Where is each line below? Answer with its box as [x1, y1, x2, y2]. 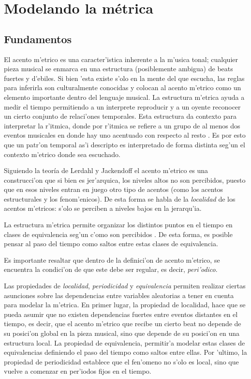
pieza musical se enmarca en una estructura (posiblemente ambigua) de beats [4, 63, 233, 74]
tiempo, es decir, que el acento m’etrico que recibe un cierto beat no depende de [4, 318, 241, 329]
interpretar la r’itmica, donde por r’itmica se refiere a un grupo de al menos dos [4, 120, 240, 130]
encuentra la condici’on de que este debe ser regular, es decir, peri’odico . [4, 264, 218, 274]
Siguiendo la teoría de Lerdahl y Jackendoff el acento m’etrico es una [4, 165, 208, 175]
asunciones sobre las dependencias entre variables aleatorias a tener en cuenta [4, 290, 234, 300]
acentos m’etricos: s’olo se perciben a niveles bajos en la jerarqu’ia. [4, 203, 202, 213]
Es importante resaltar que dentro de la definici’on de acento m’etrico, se [4, 254, 220, 265]
